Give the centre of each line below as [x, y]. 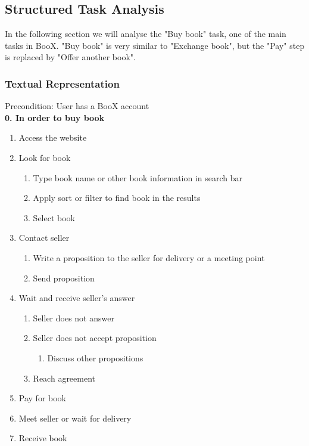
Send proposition [64, 278]
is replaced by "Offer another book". [70, 57]
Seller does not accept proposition [95, 338]
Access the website [53, 137]
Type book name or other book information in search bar [138, 177]
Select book [54, 217]
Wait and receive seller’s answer [77, 298]
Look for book [45, 157]
